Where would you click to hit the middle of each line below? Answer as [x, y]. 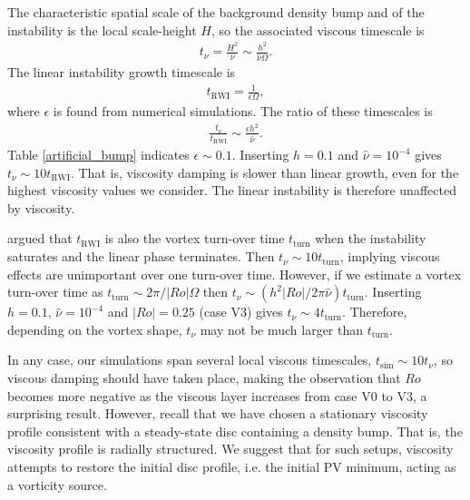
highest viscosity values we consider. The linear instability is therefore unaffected [232, 190]
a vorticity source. [57, 484]
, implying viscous [390, 256]
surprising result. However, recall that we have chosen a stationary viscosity [218, 413]
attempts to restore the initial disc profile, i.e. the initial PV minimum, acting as [232, 466]
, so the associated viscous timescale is [318, 29]
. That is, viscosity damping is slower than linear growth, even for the [264, 172]
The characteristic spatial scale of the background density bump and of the [216, 12]
